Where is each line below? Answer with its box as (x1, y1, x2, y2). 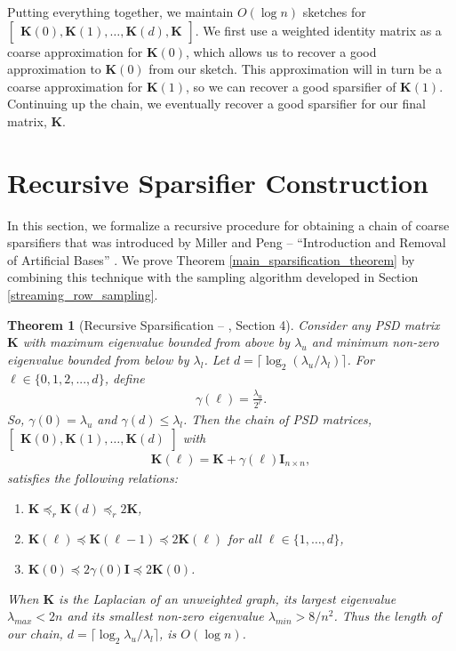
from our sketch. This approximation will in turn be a (148, 60, 442, 78)
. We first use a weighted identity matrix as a (195, 20, 442, 39)
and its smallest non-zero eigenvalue (67, 607, 264, 625)
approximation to (7, 60, 101, 78)
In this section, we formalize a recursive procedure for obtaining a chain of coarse (7, 215, 450, 234)
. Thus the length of (333, 607, 441, 625)
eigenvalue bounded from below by (7, 350, 189, 368)
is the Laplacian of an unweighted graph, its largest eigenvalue (59, 589, 396, 607)
